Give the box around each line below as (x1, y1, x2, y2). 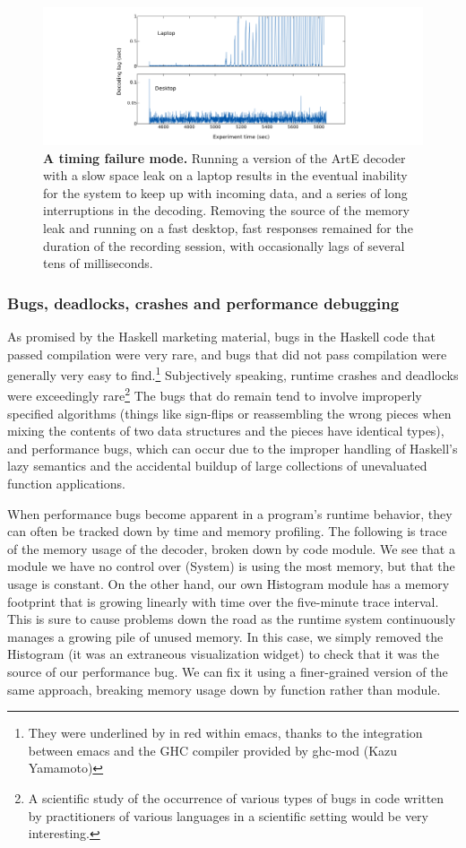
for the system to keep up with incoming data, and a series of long (43, 183, 408, 202)
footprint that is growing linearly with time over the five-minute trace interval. (7, 592, 439, 610)
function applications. (7, 474, 125, 493)
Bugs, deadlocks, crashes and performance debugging (7, 291, 400, 314)
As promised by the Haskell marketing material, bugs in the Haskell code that (7, 327, 436, 346)
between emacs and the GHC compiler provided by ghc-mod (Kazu (28, 740, 398, 759)
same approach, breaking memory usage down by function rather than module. (7, 679, 441, 698)
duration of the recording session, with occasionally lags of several (43, 236, 405, 255)
